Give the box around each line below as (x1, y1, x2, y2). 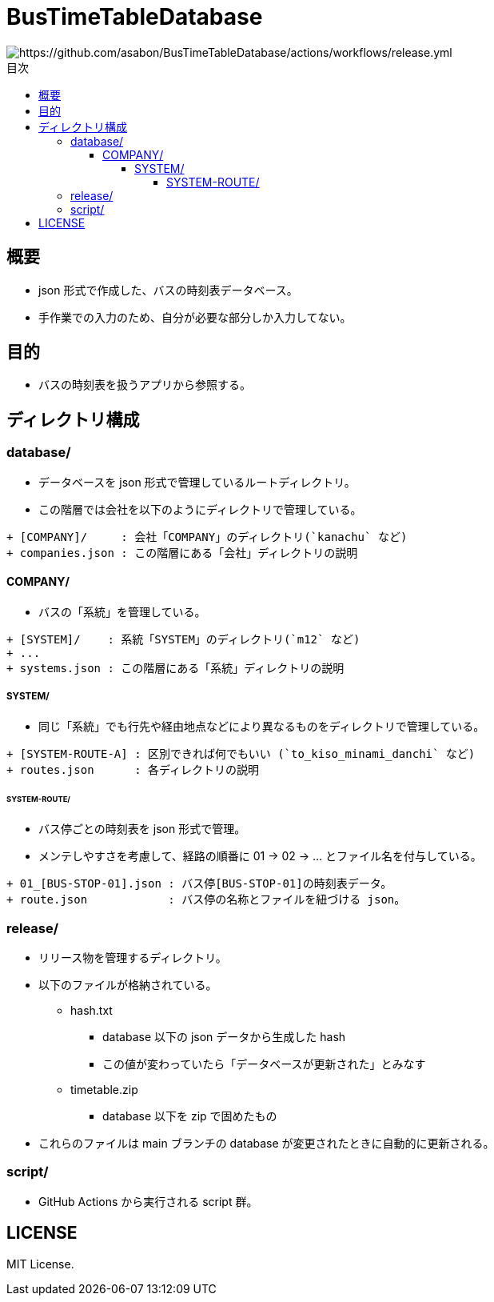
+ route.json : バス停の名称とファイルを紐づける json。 (6, 893, 406, 907)
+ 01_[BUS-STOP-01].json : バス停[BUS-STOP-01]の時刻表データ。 (6, 877, 392, 891)
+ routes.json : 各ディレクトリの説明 (6, 763, 260, 776)
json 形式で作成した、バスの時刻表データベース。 (38, 282, 298, 297)
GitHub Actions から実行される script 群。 (38, 1194, 258, 1208)
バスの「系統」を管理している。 (38, 604, 206, 619)
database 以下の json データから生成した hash (102, 1030, 346, 1044)
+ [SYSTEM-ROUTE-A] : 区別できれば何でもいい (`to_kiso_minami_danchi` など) (6, 747, 476, 760)
